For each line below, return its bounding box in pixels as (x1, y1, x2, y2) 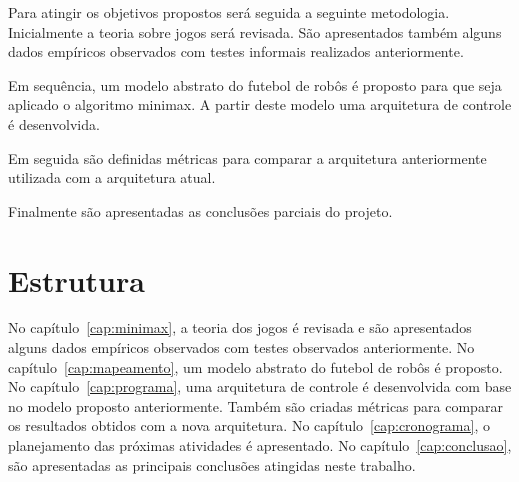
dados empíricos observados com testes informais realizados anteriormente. (8, 41, 464, 62)
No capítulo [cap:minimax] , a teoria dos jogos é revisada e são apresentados (8, 317, 472, 338)
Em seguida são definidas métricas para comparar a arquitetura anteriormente (8, 147, 487, 168)
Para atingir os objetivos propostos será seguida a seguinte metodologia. (8, 2, 450, 22)
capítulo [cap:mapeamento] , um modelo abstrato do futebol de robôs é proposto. (8, 356, 503, 377)
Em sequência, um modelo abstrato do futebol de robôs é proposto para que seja (8, 74, 502, 95)
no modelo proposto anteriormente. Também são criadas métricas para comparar (8, 395, 503, 416)
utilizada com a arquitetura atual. (8, 167, 216, 188)
